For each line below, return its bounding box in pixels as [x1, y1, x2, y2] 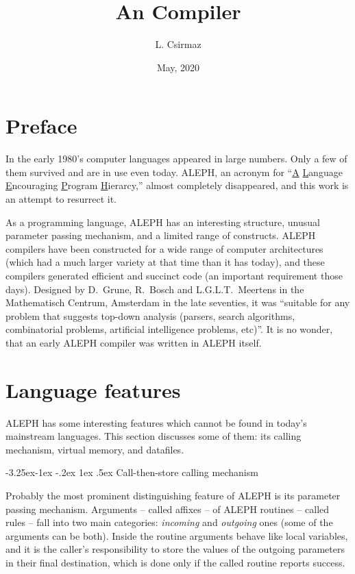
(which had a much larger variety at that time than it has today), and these [5, 255, 325, 269]
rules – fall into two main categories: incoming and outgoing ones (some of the [5, 515, 333, 529]
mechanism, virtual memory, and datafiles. [5, 442, 184, 456]
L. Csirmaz [155, 37, 201, 51]
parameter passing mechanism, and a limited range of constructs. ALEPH [5, 228, 316, 242]
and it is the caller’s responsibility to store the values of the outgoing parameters [5, 542, 345, 556]
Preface [5, 112, 77, 140]
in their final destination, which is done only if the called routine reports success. [5, 556, 345, 570]
